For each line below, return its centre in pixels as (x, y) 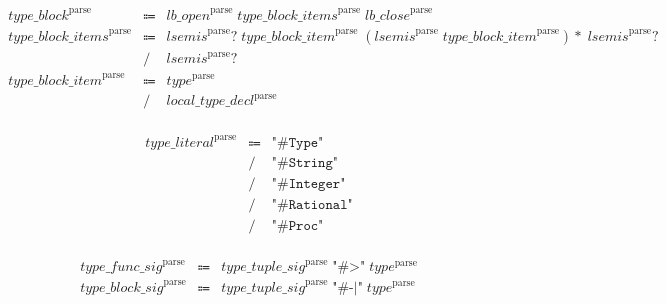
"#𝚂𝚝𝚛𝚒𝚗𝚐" (305, 162)
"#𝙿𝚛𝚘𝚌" (297, 225)
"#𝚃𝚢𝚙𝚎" (297, 142)
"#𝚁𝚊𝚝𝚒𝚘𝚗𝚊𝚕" (312, 204)
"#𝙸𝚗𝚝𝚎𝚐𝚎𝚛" (308, 183)
